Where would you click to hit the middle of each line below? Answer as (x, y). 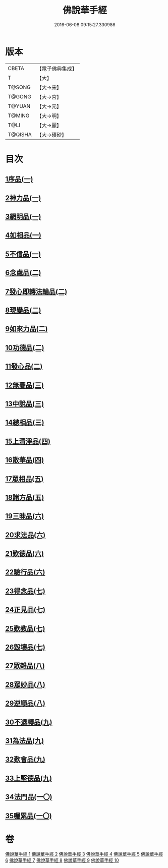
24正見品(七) (25, 610)
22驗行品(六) (25, 572)
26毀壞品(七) (25, 647)
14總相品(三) (25, 422)
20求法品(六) (25, 535)
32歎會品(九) (25, 760)
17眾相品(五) (24, 479)
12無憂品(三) (25, 385)
